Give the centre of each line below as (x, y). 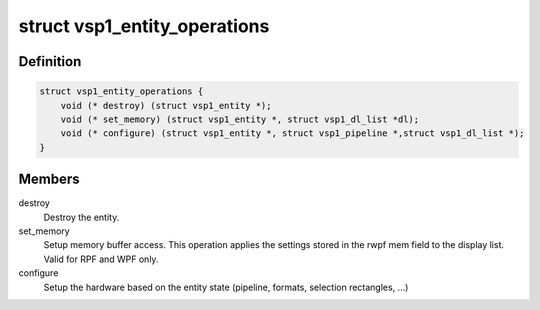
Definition (50, 61)
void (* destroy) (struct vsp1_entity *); (166, 105)
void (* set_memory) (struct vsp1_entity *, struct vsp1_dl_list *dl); (240, 119)
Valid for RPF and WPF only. (101, 259)
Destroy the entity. (81, 217)
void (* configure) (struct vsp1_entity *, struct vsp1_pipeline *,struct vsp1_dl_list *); (292, 133)
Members (49, 179)
